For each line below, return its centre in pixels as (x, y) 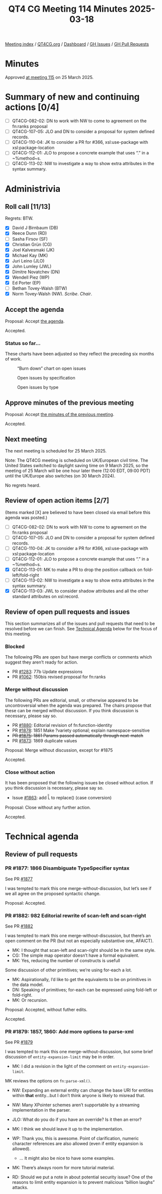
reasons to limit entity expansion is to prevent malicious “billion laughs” (83, 1182)
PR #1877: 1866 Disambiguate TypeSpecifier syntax (67, 868)
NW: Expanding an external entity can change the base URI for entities (83, 1090)
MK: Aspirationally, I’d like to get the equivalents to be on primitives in (82, 980)
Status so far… (23, 343)
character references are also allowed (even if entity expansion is (78, 1144)
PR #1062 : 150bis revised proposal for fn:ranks (59, 677)
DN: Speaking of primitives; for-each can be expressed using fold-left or (84, 990)
